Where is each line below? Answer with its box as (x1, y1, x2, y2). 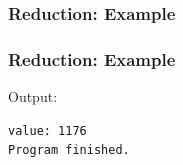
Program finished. (8, 143, 130, 158)
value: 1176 (8, 123, 87, 138)
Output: (8, 86, 58, 107)
